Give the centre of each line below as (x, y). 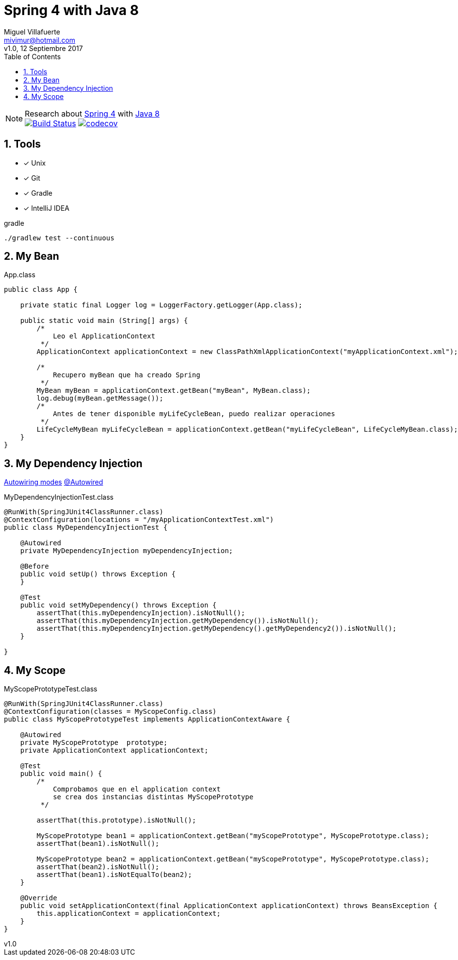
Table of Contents (33, 56)
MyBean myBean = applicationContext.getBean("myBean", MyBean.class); (174, 391)
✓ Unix (35, 163)
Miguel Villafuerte (32, 32)
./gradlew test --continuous (59, 238)
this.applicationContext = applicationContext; (129, 914)
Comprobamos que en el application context (137, 789)
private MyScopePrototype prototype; (94, 743)
